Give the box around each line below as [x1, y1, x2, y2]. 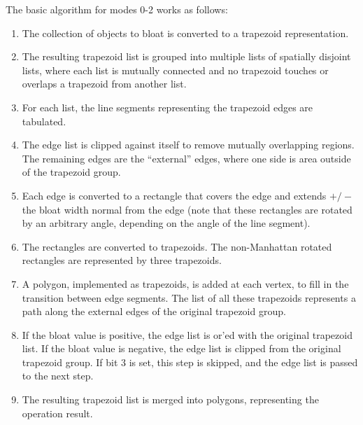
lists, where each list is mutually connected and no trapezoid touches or [22, 62, 329, 77]
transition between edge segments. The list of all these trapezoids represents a [22, 290, 356, 305]
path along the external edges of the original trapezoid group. [22, 304, 286, 319]
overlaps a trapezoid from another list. [22, 76, 187, 91]
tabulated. [22, 113, 66, 128]
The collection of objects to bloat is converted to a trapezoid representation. [22, 25, 349, 40]
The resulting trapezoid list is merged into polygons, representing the [22, 392, 319, 407]
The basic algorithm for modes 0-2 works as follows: [6, 2, 228, 16]
